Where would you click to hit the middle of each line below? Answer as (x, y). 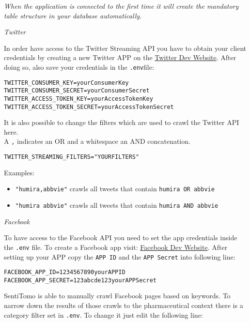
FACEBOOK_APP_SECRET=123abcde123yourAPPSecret (80, 280)
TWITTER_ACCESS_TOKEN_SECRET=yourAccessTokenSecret (89, 107)
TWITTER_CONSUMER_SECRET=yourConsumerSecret (77, 91)
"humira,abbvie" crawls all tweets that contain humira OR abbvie (115, 189)
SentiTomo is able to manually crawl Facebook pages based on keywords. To (117, 296)
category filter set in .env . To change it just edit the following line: (103, 315)
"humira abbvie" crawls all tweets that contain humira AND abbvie (117, 205)
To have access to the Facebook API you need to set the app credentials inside (121, 238)
